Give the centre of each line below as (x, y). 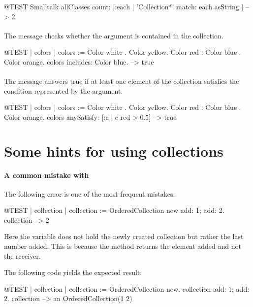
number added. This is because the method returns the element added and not (123, 246)
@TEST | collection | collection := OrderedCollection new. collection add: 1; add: (127, 289)
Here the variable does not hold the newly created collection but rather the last (124, 236)
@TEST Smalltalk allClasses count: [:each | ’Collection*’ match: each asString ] (124, 6)
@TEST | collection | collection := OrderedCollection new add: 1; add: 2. (114, 210)
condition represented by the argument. (63, 90)
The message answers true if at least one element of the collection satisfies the (122, 81)
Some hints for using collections (114, 151)
